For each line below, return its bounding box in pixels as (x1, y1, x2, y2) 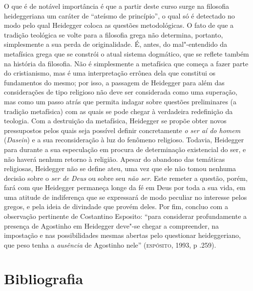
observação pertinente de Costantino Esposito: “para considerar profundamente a (4, 211, 247, 221)
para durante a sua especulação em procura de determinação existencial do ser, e (4, 144, 246, 154)
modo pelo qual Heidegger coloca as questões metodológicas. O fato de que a (4, 20, 234, 30)
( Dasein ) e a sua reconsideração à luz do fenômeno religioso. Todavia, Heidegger (4, 135, 244, 145)
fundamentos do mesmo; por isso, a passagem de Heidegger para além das (4, 77, 225, 87)
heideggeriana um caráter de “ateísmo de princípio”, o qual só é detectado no (4, 10, 235, 20)
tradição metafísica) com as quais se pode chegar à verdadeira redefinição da (4, 106, 233, 116)
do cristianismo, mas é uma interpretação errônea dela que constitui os (4, 68, 215, 78)
